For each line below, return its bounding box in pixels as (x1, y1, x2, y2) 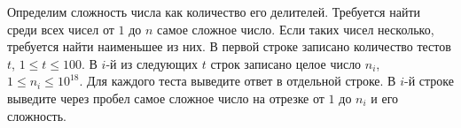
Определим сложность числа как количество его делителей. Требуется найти (7, 3, 421, 20)
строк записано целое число (210, 54, 362, 72)
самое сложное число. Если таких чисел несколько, (157, 19, 434, 38)
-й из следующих (105, 54, 198, 72)
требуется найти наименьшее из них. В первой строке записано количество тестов (7, 37, 451, 56)
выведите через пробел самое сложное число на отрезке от (7, 88, 324, 107)
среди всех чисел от (7, 19, 114, 38)
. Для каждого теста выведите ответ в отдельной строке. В (79, 72, 396, 90)
